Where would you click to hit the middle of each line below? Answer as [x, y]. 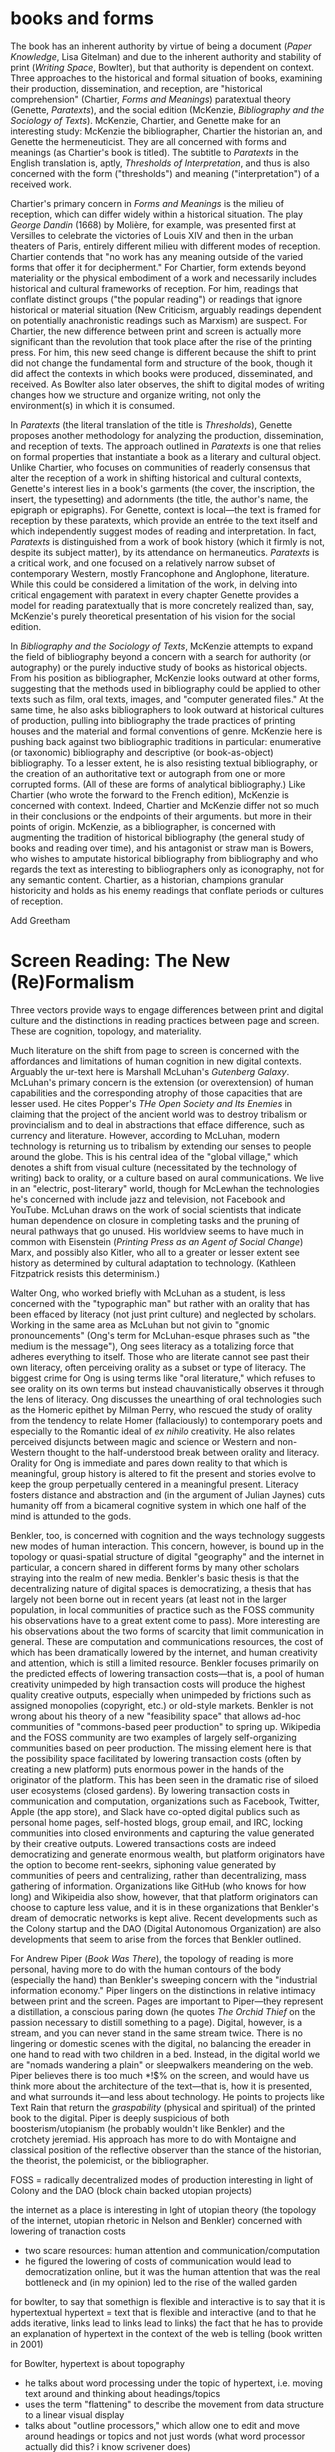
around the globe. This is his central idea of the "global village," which [154, 1156]
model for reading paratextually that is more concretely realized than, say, [162, 605]
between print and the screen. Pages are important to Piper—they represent [167, 2001]
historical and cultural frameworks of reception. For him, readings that [154, 288]
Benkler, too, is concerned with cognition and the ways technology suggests [168, 1535]
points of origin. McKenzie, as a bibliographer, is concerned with [143, 826]
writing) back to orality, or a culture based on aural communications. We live [167, 1178]
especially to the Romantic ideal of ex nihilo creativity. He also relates [153, 1431]
